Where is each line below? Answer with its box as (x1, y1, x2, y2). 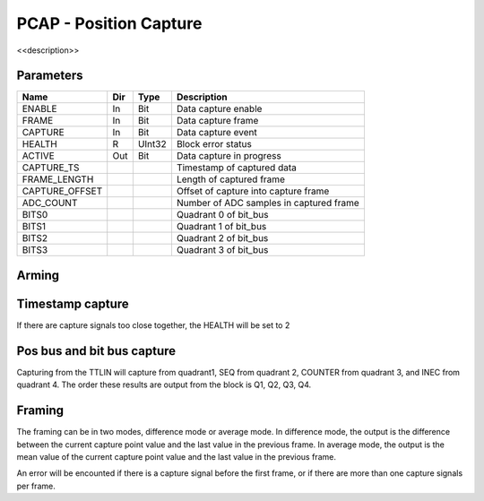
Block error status (176, 138, 253, 151)
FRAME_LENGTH (22, 173, 94, 186)
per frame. (16, 480, 56, 491)
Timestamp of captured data (176, 161, 298, 174)
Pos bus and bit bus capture (16, 343, 177, 358)
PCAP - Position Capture (16, 13, 203, 33)
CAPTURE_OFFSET (22, 185, 103, 197)
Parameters (16, 68, 83, 83)
